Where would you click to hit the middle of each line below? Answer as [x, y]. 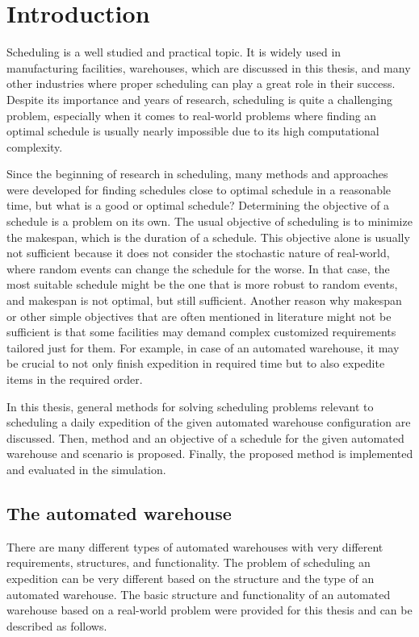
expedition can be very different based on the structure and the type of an [191, 578]
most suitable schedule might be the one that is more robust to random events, [202, 284]
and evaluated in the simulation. [86, 469]
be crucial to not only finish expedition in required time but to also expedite [196, 363]
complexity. [35, 146]
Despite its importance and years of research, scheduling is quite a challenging [199, 99]
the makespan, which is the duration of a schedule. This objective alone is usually [208, 237]
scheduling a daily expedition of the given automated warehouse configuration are [209, 422]
